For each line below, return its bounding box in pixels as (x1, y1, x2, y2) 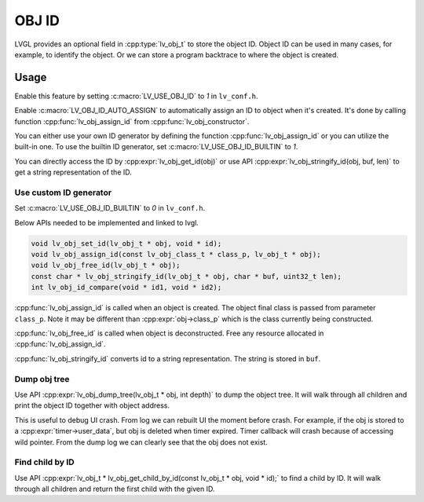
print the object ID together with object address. (14, 401, 170, 410)
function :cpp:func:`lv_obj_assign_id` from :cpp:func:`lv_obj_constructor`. (14, 116, 250, 126)
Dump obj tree (14, 373, 70, 384)
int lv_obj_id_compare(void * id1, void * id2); (31, 283, 222, 292)
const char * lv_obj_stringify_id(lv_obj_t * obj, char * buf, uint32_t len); (31, 272, 342, 280)
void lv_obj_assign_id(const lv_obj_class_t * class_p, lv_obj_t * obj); (31, 250, 321, 259)
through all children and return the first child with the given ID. (14, 484, 215, 494)
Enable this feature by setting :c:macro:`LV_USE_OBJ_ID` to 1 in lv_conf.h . (14, 91, 258, 101)
